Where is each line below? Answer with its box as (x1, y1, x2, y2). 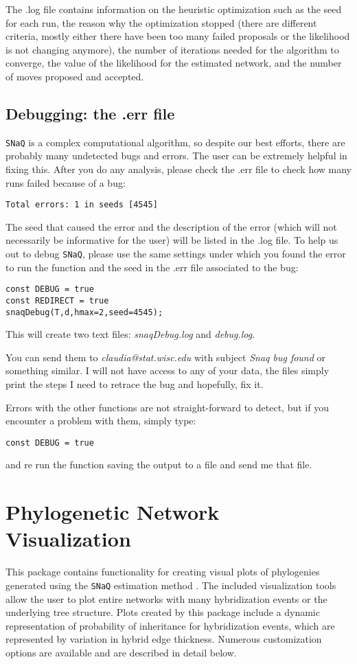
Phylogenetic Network (5, 498, 220, 526)
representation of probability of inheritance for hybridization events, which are (5, 618, 335, 632)
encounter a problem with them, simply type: (5, 413, 196, 428)
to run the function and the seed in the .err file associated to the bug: (5, 260, 299, 274)
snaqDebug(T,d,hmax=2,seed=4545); (5, 307, 163, 317)
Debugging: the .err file (5, 102, 175, 124)
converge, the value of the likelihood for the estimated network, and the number (5, 56, 342, 70)
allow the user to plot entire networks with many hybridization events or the (5, 591, 327, 606)
